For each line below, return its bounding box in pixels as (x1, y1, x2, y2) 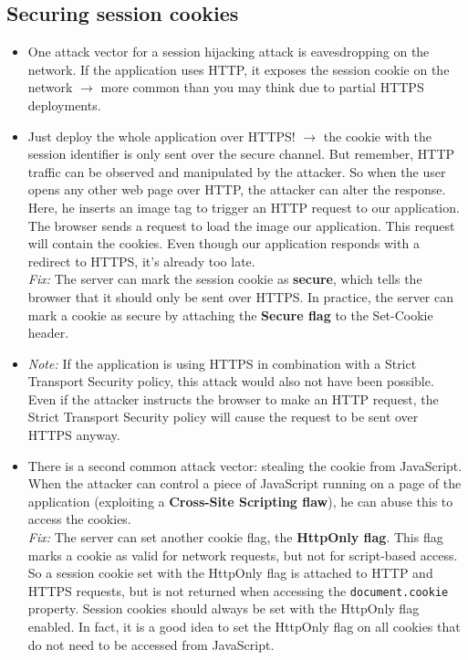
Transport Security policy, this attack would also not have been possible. (27, 372, 434, 391)
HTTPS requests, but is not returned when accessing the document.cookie (27, 581, 449, 600)
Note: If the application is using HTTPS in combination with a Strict (27, 353, 417, 372)
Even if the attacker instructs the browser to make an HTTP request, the (27, 389, 439, 408)
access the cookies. (27, 509, 131, 529)
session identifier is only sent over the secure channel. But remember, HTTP (27, 144, 455, 163)
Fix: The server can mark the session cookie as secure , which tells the (27, 269, 422, 288)
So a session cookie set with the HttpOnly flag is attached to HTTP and (27, 563, 433, 582)
